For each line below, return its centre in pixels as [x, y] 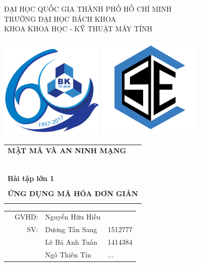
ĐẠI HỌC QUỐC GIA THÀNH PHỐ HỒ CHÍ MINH [88, 9]
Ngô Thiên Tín [68, 254]
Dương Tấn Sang [71, 229]
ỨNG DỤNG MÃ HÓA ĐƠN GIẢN [73, 193]
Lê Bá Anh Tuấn [71, 242]
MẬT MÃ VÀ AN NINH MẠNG [67, 150]
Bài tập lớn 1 [31, 178]
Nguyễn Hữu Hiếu [73, 217]
